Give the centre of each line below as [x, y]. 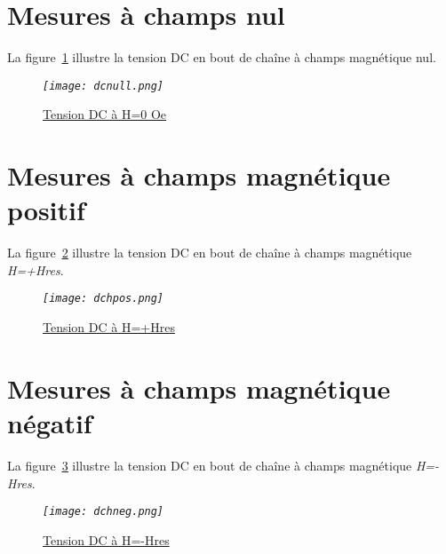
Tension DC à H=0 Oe [105, 114]
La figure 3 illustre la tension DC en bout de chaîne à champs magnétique [210, 466]
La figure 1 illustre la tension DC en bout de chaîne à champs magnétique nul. [222, 57]
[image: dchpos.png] [104, 299]
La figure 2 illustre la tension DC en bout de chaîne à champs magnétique [210, 253]
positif [46, 210]
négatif [50, 423]
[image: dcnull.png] [104, 86]
